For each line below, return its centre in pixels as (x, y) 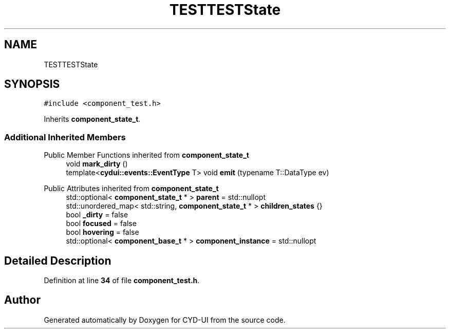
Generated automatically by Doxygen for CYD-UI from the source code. (165, 320)
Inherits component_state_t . (92, 119)
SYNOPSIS (32, 84)
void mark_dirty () (97, 164)
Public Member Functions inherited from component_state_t (146, 155)
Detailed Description (58, 261)
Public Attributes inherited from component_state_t (131, 189)
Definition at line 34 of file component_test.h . (122, 281)
